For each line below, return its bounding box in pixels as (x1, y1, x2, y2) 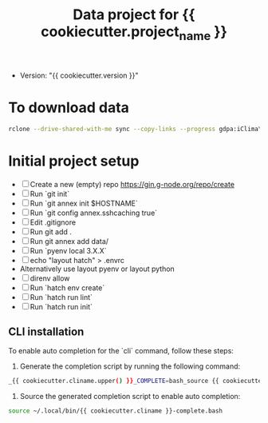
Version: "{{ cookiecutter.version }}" (19, 70, 139, 80)
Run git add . (30, 226, 72, 237)
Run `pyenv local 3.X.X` (30, 245, 107, 255)
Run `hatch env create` (30, 282, 105, 293)
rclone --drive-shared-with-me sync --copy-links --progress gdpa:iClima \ (8, 125, 262, 133)
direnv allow (30, 273, 70, 283)
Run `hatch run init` (30, 301, 93, 311)
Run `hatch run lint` (30, 292, 93, 301)
